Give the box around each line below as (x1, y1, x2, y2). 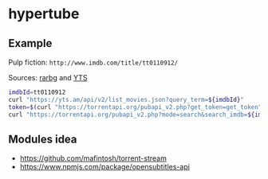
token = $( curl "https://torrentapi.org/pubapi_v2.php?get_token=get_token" (8, 103, 262, 111)
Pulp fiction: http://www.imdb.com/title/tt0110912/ (8, 57, 179, 67)
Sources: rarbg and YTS (8, 73, 88, 82)
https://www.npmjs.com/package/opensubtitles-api (19, 162, 190, 172)
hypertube (8, 5, 80, 23)
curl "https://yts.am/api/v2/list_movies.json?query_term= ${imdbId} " (8, 95, 245, 103)
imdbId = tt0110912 (8, 88, 66, 96)
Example (8, 37, 53, 50)
